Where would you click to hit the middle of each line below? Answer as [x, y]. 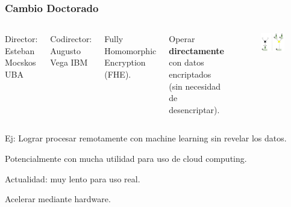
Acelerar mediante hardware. [58, 199]
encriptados [190, 74]
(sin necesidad [195, 86]
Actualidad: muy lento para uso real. [73, 178]
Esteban [20, 50]
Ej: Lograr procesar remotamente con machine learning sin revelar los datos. [146, 138]
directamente [196, 50]
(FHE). [118, 74]
